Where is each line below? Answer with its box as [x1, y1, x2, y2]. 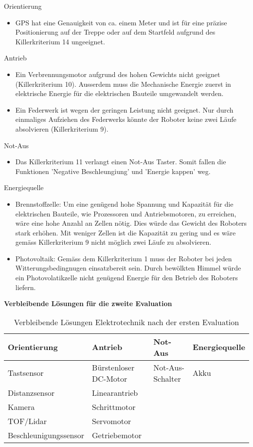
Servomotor [92, 415, 131, 427]
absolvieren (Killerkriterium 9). [15, 123, 108, 134]
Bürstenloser [92, 361, 135, 373]
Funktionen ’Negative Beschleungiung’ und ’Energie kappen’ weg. [15, 166, 211, 176]
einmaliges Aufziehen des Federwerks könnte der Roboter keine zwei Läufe [15, 114, 236, 124]
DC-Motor [92, 372, 127, 384]
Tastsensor [8, 367, 44, 379]
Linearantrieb [92, 387, 138, 398]
